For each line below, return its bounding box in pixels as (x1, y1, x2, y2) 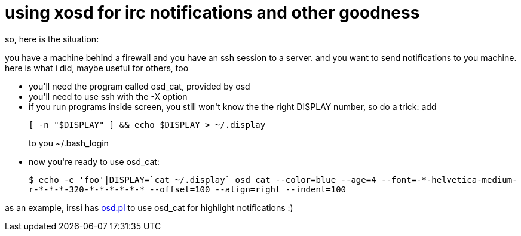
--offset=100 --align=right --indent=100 (149, 184, 347, 194)
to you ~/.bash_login (29, 137, 109, 148)
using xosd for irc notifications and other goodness (5, 2, 420, 23)
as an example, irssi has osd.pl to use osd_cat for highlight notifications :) (5, 202, 293, 213)
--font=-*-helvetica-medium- (381, 174, 517, 185)
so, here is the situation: (5, 33, 99, 44)
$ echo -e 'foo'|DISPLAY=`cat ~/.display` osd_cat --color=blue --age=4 (29, 174, 376, 185)
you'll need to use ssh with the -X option (29, 91, 188, 102)
